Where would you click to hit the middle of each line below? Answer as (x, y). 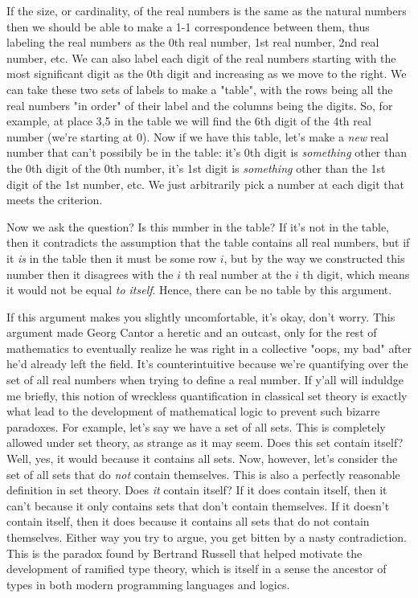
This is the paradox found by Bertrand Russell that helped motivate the (184, 553)
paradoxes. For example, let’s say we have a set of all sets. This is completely (196, 426)
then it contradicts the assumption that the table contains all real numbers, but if (208, 242)
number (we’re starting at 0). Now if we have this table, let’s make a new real (198, 136)
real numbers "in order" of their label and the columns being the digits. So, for (200, 105)
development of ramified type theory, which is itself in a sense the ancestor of (197, 569)
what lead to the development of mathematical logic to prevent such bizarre (193, 411)
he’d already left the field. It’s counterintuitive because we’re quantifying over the (207, 364)
